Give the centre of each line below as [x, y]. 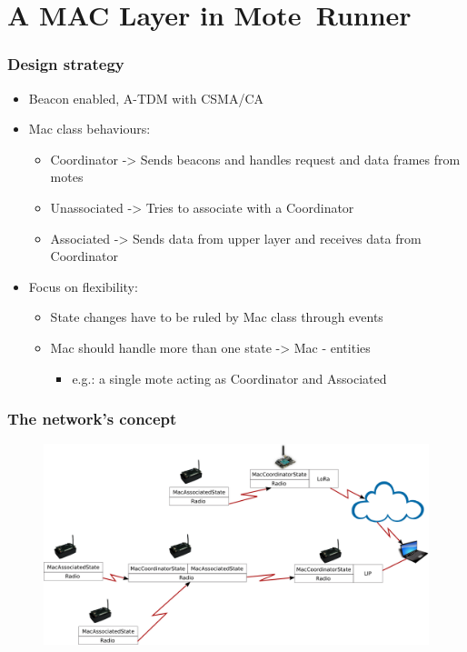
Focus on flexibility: [83, 286]
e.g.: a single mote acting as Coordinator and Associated [229, 378]
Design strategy [66, 64]
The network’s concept [92, 419]
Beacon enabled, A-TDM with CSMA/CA [146, 98]
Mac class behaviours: [89, 129]
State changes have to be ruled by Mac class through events [217, 317]
